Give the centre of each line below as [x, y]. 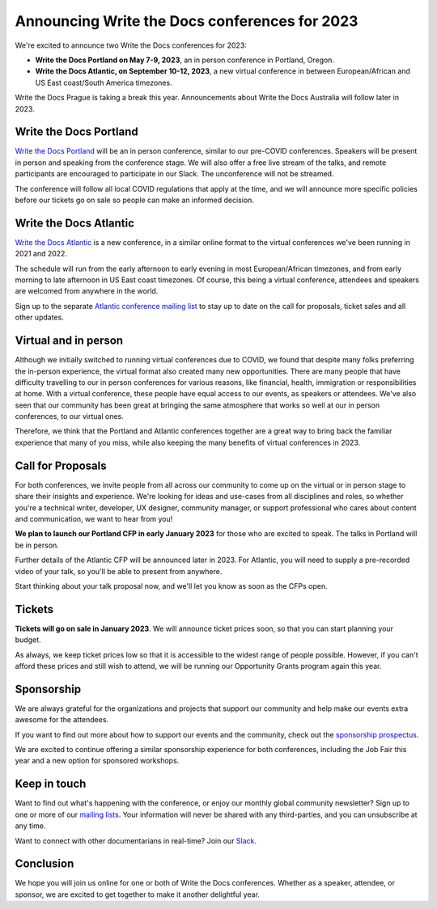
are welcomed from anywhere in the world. [87, 291]
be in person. [37, 545]
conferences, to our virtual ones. [70, 416]
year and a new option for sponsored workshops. [97, 761]
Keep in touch [51, 784]
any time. [30, 826]
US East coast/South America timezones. [104, 82]
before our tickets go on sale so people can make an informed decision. [135, 200]
